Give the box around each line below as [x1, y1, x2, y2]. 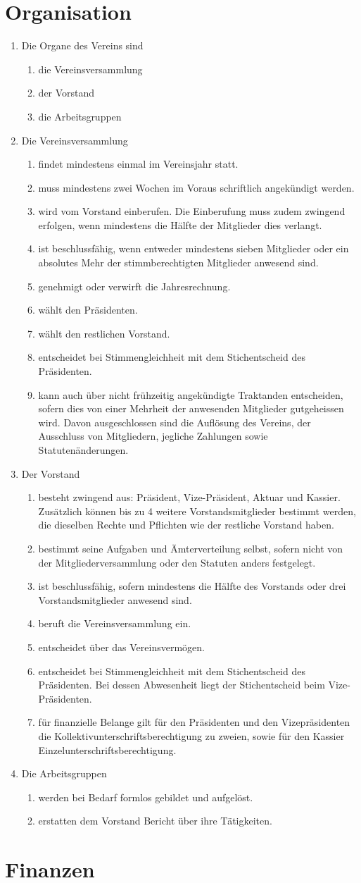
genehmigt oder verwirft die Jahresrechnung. [38, 278, 231, 293]
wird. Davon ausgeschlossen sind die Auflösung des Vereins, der [38, 414, 311, 429]
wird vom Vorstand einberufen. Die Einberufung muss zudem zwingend [38, 204, 346, 218]
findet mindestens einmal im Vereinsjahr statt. [38, 156, 239, 171]
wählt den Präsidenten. [38, 302, 138, 317]
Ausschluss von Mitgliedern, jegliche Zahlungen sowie [38, 428, 268, 443]
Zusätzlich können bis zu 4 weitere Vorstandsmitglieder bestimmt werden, [38, 503, 356, 518]
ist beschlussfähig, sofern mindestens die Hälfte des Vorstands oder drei [38, 579, 346, 593]
